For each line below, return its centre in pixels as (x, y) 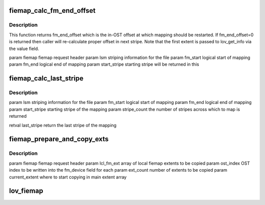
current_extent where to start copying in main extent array (68, 177)
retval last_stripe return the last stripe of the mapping (63, 125)
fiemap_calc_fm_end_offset (52, 11)
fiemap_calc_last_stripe (46, 78)
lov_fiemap (26, 191)
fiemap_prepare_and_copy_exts (59, 139)
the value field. (24, 49)
